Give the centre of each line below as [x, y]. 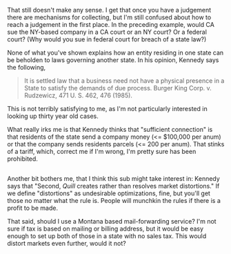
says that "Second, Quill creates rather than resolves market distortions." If [113, 186]
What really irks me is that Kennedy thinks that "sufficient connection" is [110, 129]
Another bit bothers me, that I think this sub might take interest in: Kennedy [114, 179]
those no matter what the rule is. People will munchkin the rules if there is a [114, 201]
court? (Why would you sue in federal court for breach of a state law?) [107, 39]
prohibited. [22, 159]
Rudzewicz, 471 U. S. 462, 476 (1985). [78, 95]
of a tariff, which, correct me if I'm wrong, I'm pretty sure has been [102, 152]
